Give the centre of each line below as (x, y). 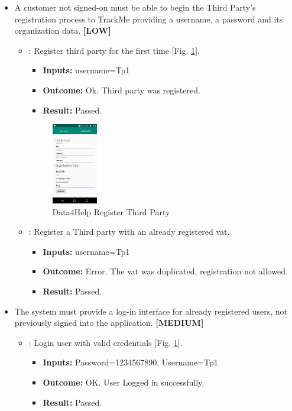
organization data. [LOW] (63, 30)
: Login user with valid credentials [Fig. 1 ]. (106, 342)
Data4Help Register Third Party (111, 211)
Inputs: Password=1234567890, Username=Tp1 (130, 362)
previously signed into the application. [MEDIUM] (109, 323)
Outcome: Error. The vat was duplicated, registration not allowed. (165, 271)
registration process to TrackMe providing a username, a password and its (149, 19)
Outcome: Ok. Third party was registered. (121, 90)
